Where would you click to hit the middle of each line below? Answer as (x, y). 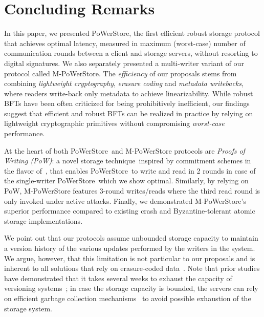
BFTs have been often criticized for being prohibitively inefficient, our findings (127, 103)
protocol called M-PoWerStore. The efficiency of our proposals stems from (120, 73)
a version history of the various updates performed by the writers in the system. (130, 248)
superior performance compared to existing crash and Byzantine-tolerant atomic (130, 211)
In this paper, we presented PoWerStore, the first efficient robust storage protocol (132, 33)
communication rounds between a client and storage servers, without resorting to (131, 53)
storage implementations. (43, 220)
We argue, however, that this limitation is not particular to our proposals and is (130, 258)
